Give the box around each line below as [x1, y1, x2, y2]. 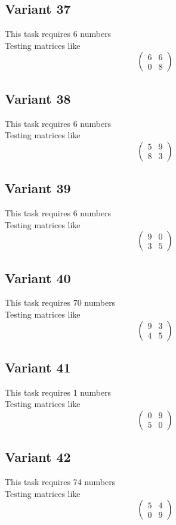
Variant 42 [5, 448, 71, 466]
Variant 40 [5, 268, 71, 287]
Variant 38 [5, 89, 71, 107]
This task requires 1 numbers [5, 386, 112, 398]
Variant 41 [5, 358, 71, 376]
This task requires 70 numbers [5, 296, 116, 309]
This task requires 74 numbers [5, 476, 116, 488]
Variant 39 [5, 179, 71, 197]
